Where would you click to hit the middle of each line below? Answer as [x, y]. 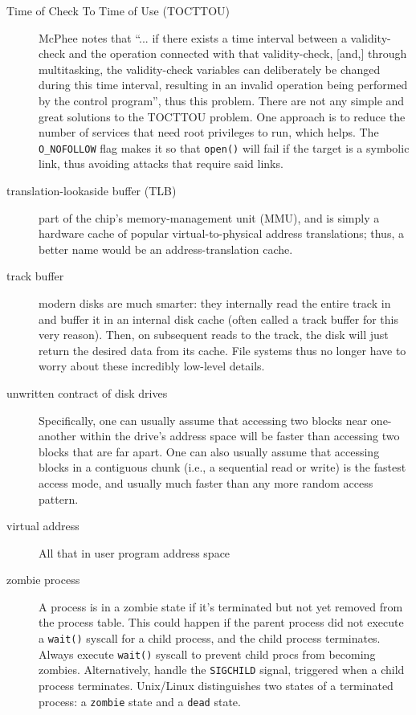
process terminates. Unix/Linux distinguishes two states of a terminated [216, 686]
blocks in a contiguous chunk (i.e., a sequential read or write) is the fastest [222, 467]
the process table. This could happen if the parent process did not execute [221, 622]
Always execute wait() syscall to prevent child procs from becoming [207, 654]
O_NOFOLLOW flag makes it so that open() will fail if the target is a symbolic [224, 147]
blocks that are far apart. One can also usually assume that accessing [209, 451]
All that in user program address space [135, 552]
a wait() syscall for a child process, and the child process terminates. [210, 638]
